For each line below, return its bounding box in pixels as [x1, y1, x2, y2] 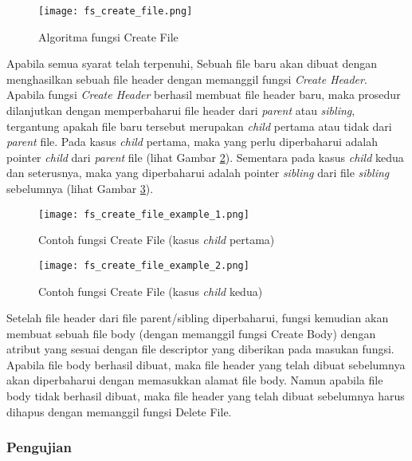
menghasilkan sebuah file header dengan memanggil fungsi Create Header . [6, 70, 367, 87]
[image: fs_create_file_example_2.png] [38, 259, 249, 271]
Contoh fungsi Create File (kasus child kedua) [38, 282, 263, 299]
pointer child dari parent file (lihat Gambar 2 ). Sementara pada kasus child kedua [6, 148, 404, 165]
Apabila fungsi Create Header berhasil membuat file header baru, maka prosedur [6, 86, 401, 103]
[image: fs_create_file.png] [38, 6, 193, 17]
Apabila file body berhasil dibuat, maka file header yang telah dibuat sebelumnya [6, 356, 406, 372]
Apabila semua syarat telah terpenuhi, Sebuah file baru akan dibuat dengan [6, 55, 378, 72]
